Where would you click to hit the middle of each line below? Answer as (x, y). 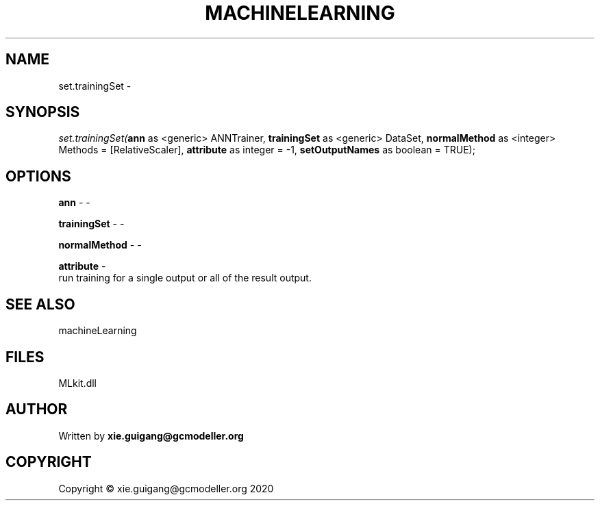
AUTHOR (37, 409)
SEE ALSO (40, 304)
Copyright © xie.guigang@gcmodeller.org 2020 (166, 488)
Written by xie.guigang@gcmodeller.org (151, 435)
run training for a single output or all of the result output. (185, 278)
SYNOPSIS (43, 112)
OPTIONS (38, 176)
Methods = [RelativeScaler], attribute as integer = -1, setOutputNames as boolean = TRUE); (267, 150)
